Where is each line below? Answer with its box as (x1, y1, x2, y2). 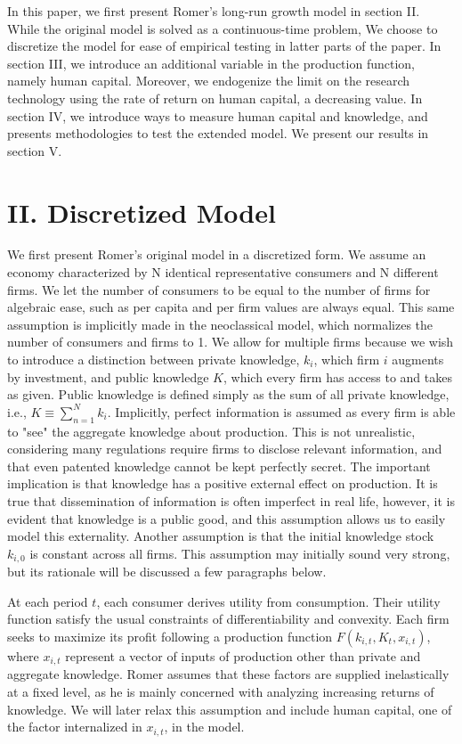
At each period (7, 592, 88, 610)
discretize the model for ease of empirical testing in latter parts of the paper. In (7, 37, 442, 55)
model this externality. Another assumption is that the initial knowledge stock (7, 527, 434, 545)
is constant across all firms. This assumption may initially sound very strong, (29, 544, 450, 562)
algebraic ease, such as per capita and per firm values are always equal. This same (7, 298, 455, 316)
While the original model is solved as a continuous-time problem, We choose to (7, 19, 438, 37)
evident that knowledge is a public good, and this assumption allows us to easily (7, 509, 446, 527)
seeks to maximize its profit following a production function (7, 627, 333, 645)
